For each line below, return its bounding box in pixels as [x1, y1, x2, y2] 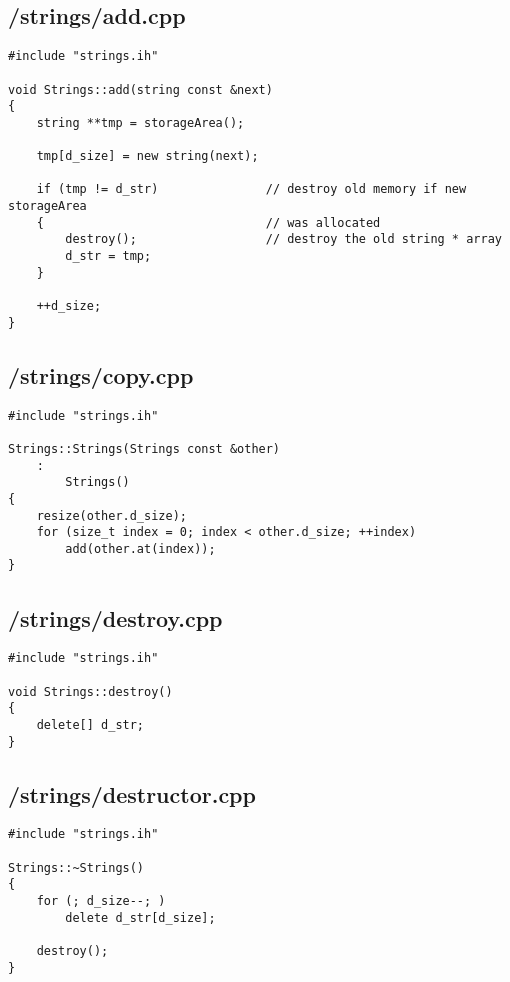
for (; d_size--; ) [36, 894, 166, 909]
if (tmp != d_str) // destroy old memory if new [36, 182, 467, 197]
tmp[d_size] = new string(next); [36, 149, 259, 164]
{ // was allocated [36, 215, 381, 230]
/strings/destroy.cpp [8, 602, 223, 633]
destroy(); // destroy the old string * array [65, 232, 502, 247]
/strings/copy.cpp [8, 359, 194, 390]
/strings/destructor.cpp [8, 778, 256, 809]
